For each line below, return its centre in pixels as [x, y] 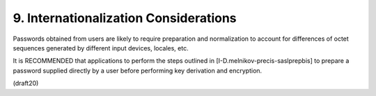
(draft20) [26, 84]
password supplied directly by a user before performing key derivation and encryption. [138, 70]
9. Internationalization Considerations [125, 18]
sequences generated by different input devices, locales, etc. [101, 48]
